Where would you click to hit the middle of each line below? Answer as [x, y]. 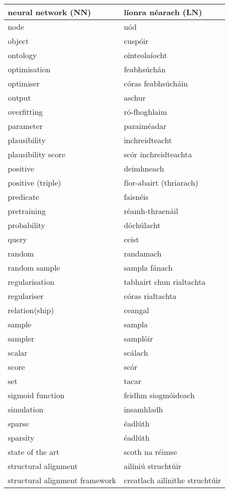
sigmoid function [36, 395]
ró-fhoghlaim [146, 112]
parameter [25, 126]
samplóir [138, 338]
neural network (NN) [50, 12]
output [20, 97]
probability [27, 225]
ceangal [136, 310]
